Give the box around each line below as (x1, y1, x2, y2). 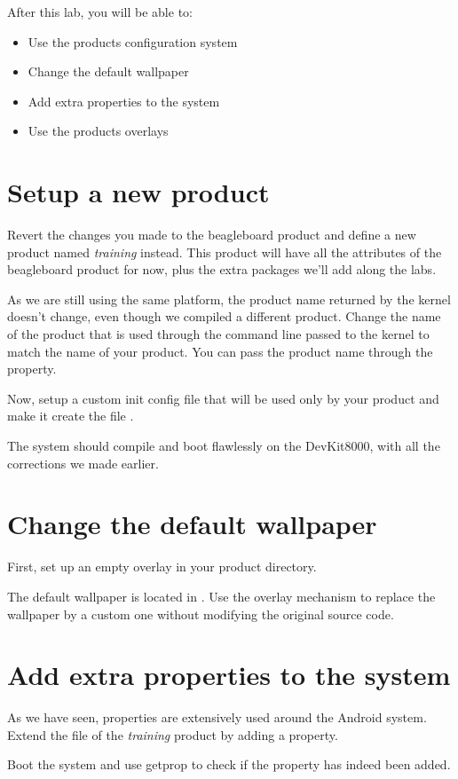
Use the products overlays (28, 122, 169, 140)
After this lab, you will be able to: (7, 3, 193, 20)
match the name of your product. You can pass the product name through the (7, 342, 433, 360)
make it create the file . (7, 406, 134, 425)
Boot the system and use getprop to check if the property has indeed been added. (7, 755, 451, 774)
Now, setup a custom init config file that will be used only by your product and (7, 389, 439, 407)
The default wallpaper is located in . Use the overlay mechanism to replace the (7, 586, 436, 605)
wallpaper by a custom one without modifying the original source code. (7, 604, 394, 623)
